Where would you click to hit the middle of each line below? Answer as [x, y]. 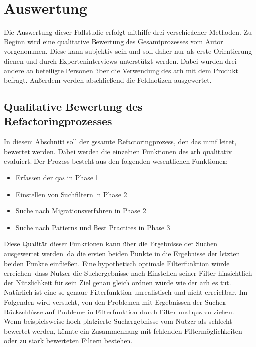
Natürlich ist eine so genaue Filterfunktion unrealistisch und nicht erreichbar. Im [126, 292]
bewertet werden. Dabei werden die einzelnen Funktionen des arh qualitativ [118, 151]
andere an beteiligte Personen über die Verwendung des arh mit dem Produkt [121, 70]
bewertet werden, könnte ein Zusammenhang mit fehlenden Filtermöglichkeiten [123, 330]
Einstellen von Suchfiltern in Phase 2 [71, 194]
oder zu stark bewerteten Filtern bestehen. [68, 340]
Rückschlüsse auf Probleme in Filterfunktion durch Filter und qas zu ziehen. [119, 311]
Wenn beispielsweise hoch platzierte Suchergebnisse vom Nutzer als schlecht [118, 321]
